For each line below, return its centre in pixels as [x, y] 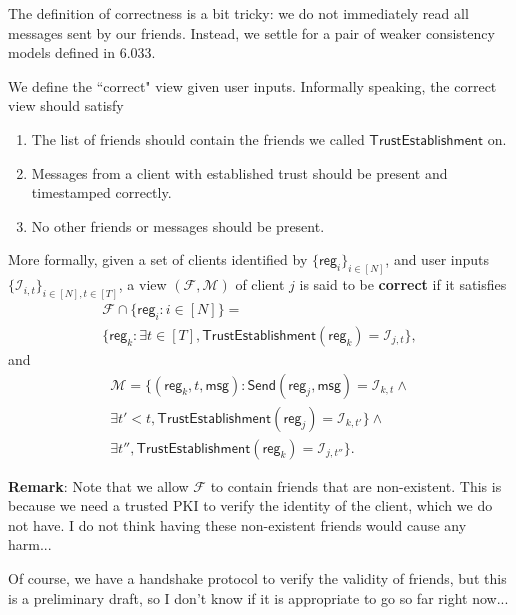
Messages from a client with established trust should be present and [239, 172]
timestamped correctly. [101, 192]
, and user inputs [437, 259]
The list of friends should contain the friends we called [198, 138]
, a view [142, 284]
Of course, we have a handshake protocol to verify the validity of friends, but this [257, 577]
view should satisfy [66, 105]
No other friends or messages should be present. [178, 225]
